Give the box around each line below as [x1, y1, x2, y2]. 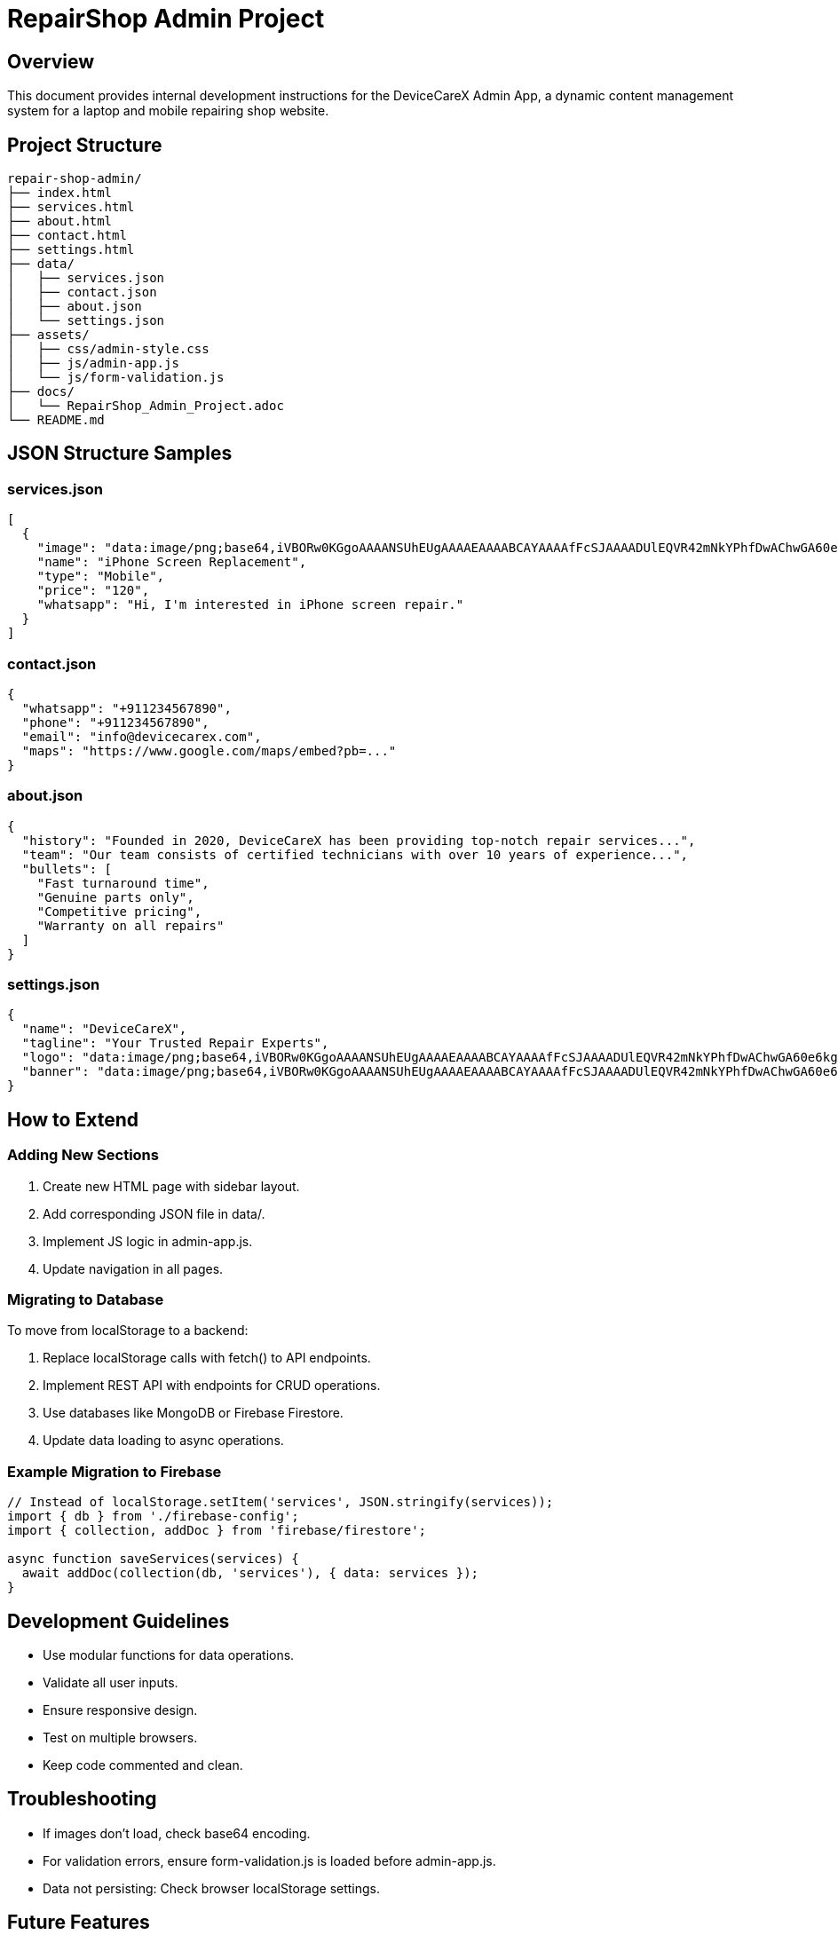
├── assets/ [7, 328, 90, 343]
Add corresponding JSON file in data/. [43, 1205, 265, 1221]
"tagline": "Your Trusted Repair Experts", [21, 1036, 329, 1051]
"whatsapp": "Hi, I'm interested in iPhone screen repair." [36, 597, 464, 612]
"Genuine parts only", [36, 889, 194, 904]
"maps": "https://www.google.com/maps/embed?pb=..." [21, 743, 397, 758]
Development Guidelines [7, 1609, 230, 1632]
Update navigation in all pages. [43, 1260, 224, 1276]
